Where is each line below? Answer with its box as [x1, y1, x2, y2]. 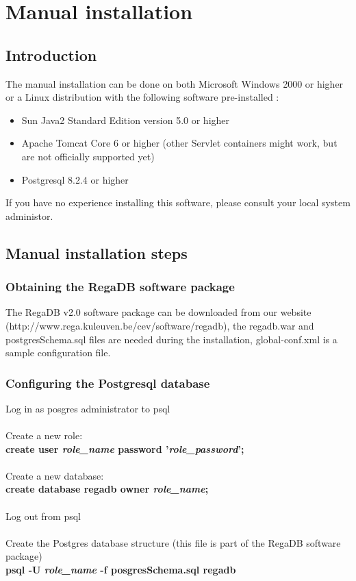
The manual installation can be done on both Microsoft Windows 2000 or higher [5, 76, 344, 90]
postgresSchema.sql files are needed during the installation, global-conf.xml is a [5, 332, 338, 346]
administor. [5, 208, 53, 223]
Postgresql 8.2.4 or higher [21, 172, 129, 186]
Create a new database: [5, 468, 104, 482]
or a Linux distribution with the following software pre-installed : [5, 90, 279, 104]
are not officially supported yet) [21, 149, 155, 163]
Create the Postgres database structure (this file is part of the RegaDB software [5, 535, 341, 549]
